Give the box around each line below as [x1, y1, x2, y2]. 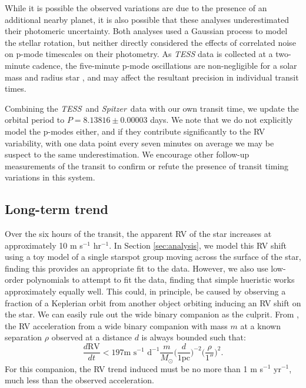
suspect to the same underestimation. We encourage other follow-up [5, 148, 250, 160]
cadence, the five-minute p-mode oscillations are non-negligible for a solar [32, 59, 297, 71]
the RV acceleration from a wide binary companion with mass [5, 319, 228, 332]
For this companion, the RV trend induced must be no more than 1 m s [5, 362, 264, 374]
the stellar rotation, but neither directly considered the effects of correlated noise [5, 36, 296, 48]
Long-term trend [5, 200, 108, 218]
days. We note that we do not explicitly [150, 113, 293, 126]
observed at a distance [51, 331, 132, 343]
